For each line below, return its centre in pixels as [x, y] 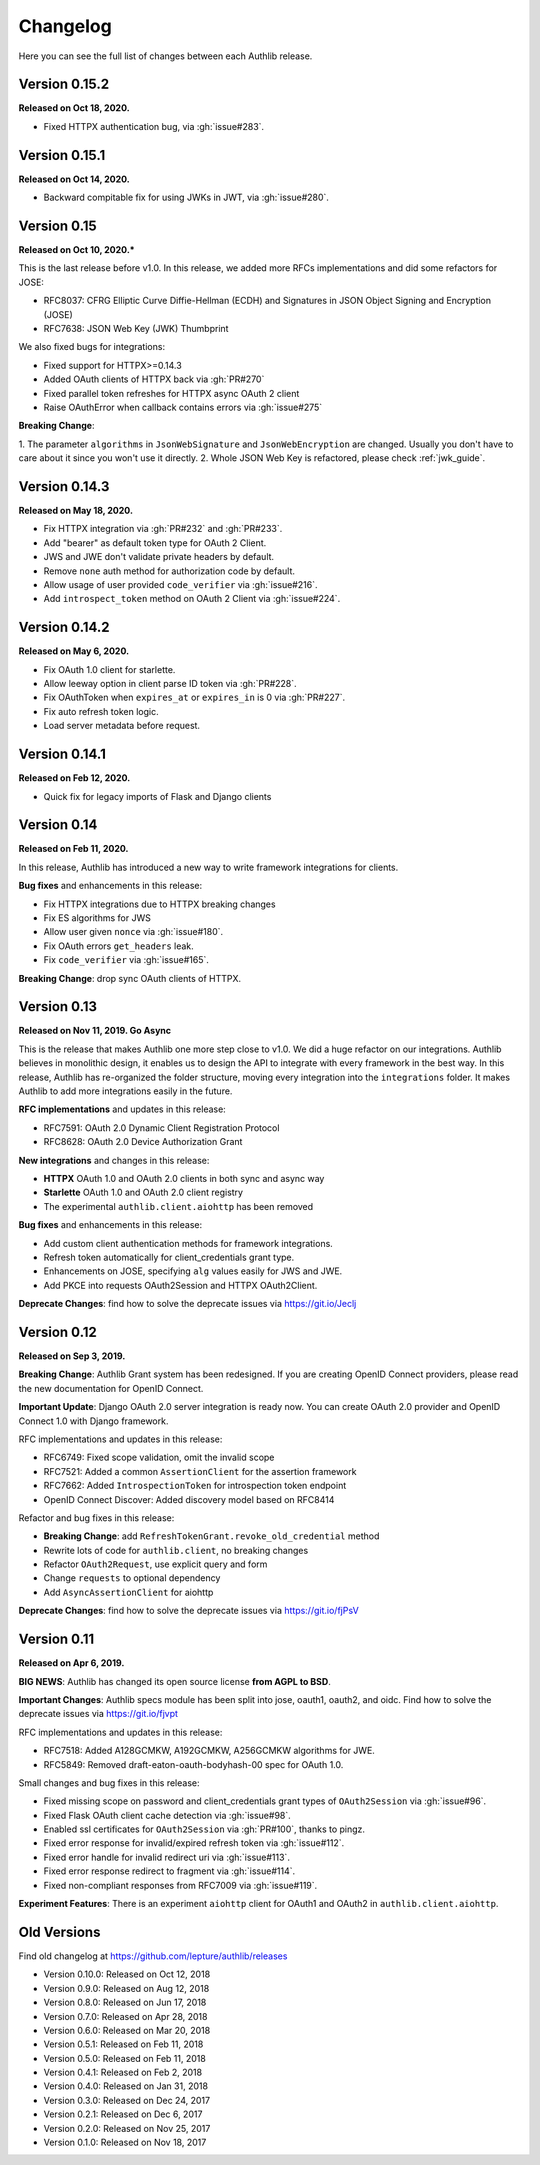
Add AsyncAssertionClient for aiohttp [128, 1592]
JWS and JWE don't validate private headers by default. [159, 557]
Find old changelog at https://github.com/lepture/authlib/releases [153, 1956]
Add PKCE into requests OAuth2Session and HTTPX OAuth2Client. [180, 1285]
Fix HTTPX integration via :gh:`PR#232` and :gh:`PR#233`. [163, 529]
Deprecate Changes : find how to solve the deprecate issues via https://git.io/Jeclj [187, 1304]
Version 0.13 [58, 1006]
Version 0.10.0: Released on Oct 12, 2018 [127, 1974]
